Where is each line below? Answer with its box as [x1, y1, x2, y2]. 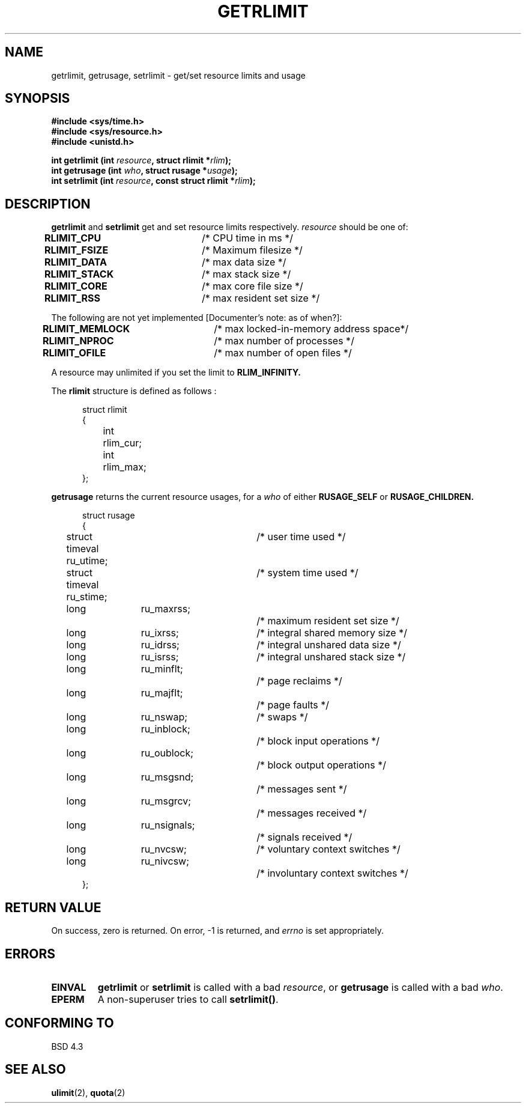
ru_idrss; [141, 639, 180, 651]
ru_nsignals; [141, 819, 195, 832]
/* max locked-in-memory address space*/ [214, 323, 409, 335]
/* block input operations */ [256, 735, 380, 747]
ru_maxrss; [141, 603, 190, 615]
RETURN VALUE [5, 899, 101, 915]
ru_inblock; [141, 723, 190, 735]
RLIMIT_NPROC [43, 335, 114, 347]
